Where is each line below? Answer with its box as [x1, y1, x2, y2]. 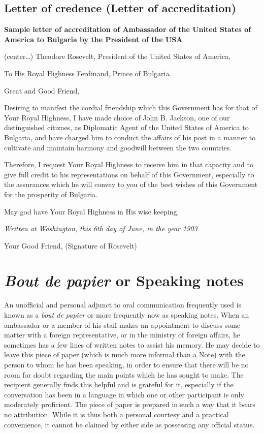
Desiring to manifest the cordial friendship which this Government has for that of [4, 102, 257, 113]
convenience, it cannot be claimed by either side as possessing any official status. [4, 419, 255, 429]
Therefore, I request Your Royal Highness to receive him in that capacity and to [4, 159, 253, 170]
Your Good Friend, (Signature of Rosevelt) [4, 240, 137, 251]
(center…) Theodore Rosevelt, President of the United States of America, [4, 51, 231, 61]
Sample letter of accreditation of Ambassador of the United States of [4, 24, 251, 35]
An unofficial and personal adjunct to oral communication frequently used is [4, 299, 242, 310]
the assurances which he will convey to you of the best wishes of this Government [4, 179, 258, 190]
